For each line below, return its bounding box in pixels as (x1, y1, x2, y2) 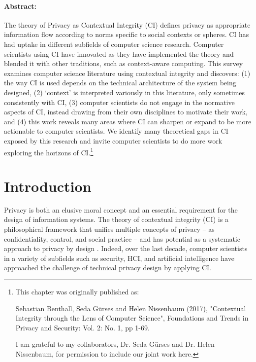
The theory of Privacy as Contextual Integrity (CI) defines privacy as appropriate (4, 19, 251, 30)
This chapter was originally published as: (15, 287, 139, 297)
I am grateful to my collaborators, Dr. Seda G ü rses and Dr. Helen (15, 339, 215, 349)
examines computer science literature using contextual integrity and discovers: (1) (4, 68, 251, 78)
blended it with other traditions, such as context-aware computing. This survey (4, 58, 243, 69)
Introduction (4, 176, 92, 196)
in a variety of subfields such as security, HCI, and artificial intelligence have (4, 253, 234, 263)
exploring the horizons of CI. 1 (4, 145, 94, 157)
